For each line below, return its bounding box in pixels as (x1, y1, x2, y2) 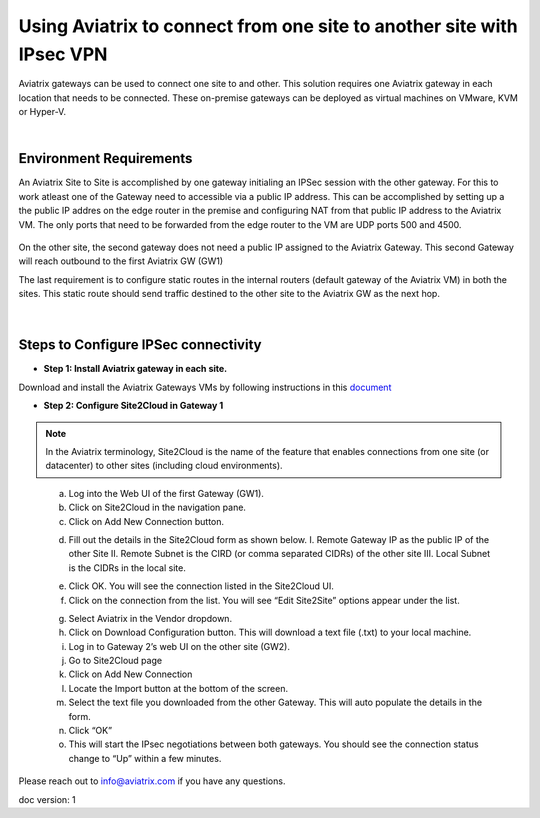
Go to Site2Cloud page (68, 655, 163, 667)
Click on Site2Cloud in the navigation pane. (68, 501, 247, 514)
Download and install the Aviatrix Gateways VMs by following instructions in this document (18, 381, 392, 393)
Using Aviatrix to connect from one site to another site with (18, 15, 519, 37)
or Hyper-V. (18, 106, 67, 118)
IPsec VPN (18, 43, 108, 65)
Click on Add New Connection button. (68, 515, 225, 527)
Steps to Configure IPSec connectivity (18, 336, 262, 354)
